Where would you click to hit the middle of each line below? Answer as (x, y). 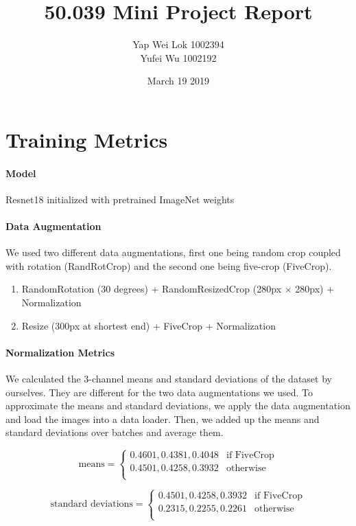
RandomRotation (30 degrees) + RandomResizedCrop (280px (152, 289)
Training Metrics (87, 139)
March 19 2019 (178, 81)
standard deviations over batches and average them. (115, 432)
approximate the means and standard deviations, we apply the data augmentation (178, 405)
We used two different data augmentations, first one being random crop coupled (173, 252)
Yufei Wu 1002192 (178, 57)
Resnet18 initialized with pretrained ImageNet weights (120, 199)
